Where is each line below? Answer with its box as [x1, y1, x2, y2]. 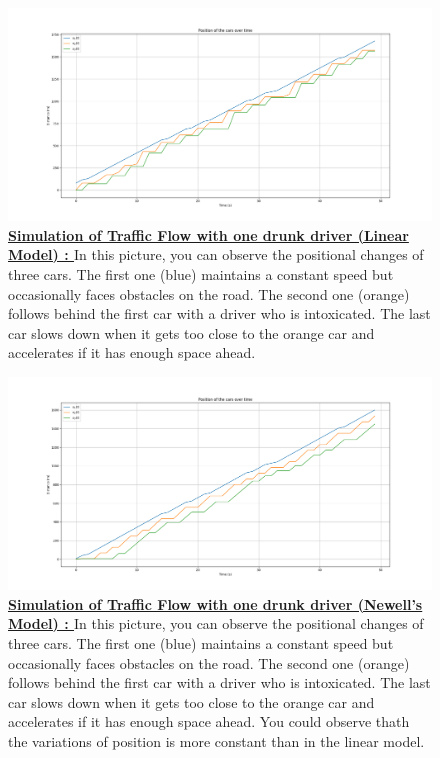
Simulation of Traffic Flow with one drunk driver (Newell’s [8, 593, 423, 614]
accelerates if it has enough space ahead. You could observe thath [8, 711, 410, 732]
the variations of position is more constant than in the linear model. [8, 730, 425, 751]
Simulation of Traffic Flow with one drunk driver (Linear [8, 224, 409, 245]
